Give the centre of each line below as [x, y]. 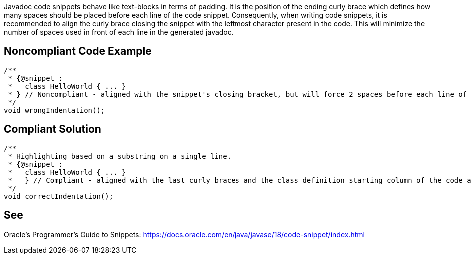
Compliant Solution [53, 129]
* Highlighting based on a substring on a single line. [120, 156]
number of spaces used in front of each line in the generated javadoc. [119, 32]
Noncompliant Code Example [78, 51]
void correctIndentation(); [59, 196]
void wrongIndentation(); [55, 110]
